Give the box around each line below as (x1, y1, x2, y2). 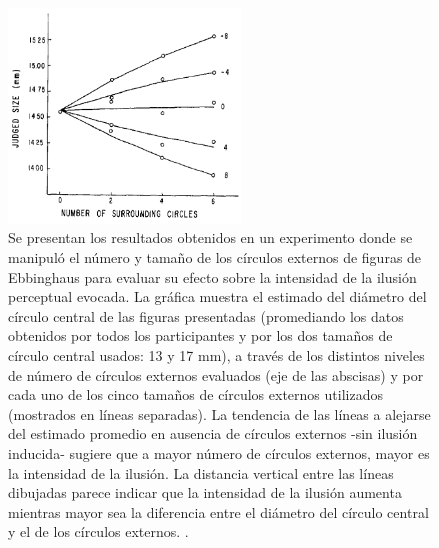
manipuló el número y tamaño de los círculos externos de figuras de (8, 247, 422, 268)
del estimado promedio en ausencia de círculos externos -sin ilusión (8, 423, 418, 444)
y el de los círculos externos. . (8, 521, 189, 542)
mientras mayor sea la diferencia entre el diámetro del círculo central (8, 501, 429, 522)
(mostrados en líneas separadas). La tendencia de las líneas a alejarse (8, 403, 431, 424)
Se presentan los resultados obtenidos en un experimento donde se (8, 227, 413, 248)
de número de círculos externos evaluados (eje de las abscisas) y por (8, 364, 424, 385)
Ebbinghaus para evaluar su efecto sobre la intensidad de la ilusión (8, 266, 417, 287)
